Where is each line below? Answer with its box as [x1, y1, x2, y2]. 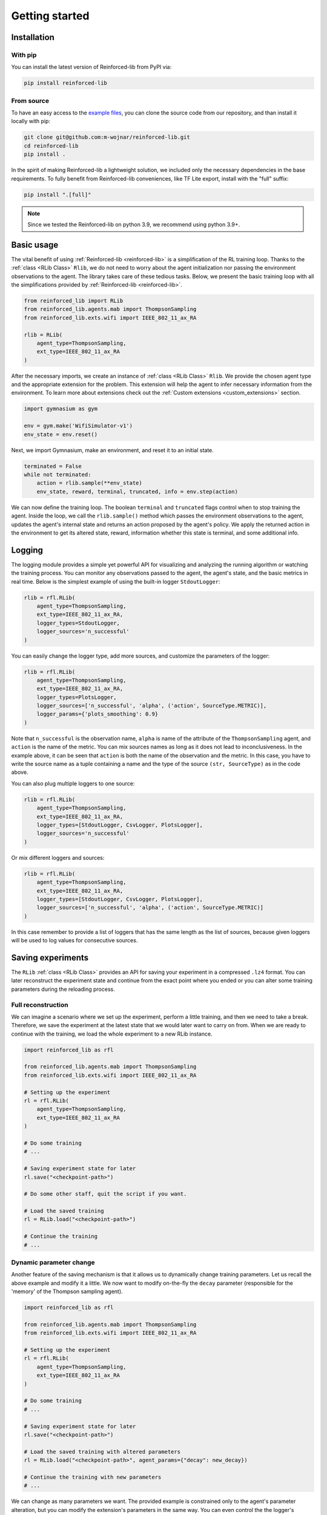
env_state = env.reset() [24, 431, 98, 438]
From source [11, 96, 50, 105]
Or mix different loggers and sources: [11, 854, 105, 861]
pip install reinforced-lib [24, 79, 107, 87]
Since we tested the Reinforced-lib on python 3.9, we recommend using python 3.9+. [27, 221, 240, 228]
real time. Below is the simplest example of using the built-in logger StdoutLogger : [11, 578, 220, 585]
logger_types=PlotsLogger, [36, 694, 117, 701]
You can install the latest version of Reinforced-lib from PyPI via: [11, 64, 172, 71]
